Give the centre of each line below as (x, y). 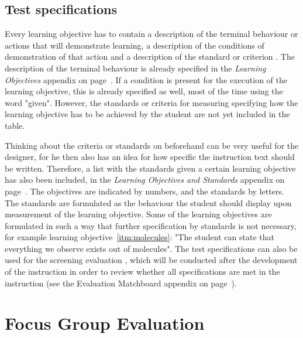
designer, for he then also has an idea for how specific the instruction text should (150, 157)
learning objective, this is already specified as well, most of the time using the (144, 91)
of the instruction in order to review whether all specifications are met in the (142, 272)
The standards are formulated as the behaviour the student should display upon (148, 202)
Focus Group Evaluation (105, 323)
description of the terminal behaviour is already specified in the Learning (135, 68)
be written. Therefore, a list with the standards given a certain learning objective (150, 168)
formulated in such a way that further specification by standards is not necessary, (151, 225)
